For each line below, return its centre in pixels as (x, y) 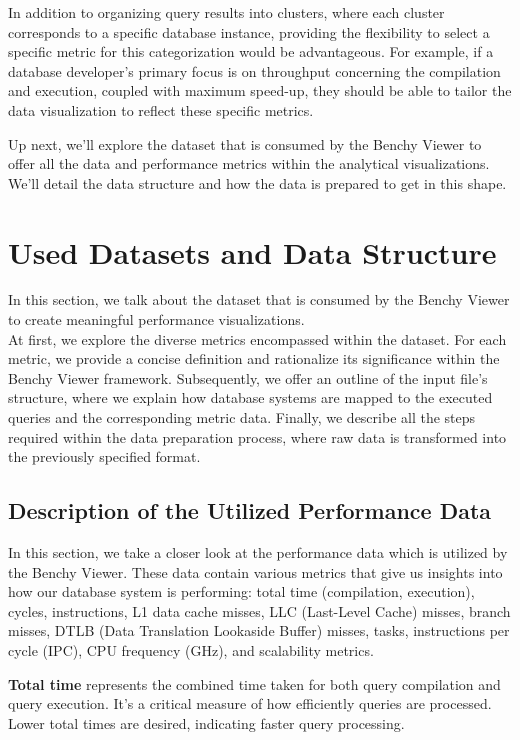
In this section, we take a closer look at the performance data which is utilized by (258, 552)
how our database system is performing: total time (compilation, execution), (241, 591)
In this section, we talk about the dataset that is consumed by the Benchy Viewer (259, 299)
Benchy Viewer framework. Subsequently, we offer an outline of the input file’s (248, 377)
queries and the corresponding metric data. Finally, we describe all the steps (242, 417)
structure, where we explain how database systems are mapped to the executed (250, 397)
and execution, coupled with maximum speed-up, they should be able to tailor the (260, 90)
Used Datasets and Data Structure (252, 251)
